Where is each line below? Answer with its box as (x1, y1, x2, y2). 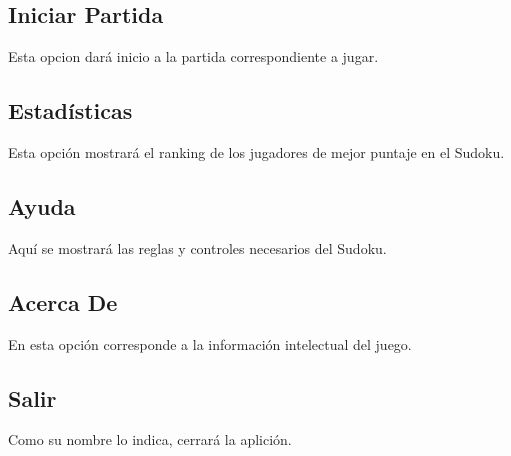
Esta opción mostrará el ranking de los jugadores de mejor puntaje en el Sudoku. (8, 142, 505, 162)
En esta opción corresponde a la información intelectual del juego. (8, 333, 412, 354)
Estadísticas (8, 95, 133, 126)
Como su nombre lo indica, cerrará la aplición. (8, 429, 292, 450)
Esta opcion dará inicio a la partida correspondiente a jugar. (8, 46, 379, 67)
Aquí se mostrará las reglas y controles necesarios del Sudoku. (8, 237, 387, 258)
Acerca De (8, 286, 118, 317)
